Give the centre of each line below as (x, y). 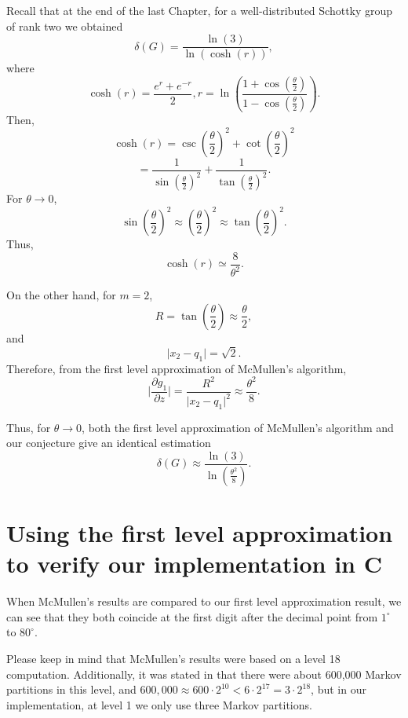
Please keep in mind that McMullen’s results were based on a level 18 (173, 658)
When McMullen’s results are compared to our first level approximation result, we (204, 601)
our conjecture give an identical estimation (109, 443)
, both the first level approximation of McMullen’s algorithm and (238, 427)
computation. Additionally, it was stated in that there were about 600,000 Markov (204, 674)
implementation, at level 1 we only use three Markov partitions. (159, 704)
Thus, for (29, 427)
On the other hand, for (61, 295)
